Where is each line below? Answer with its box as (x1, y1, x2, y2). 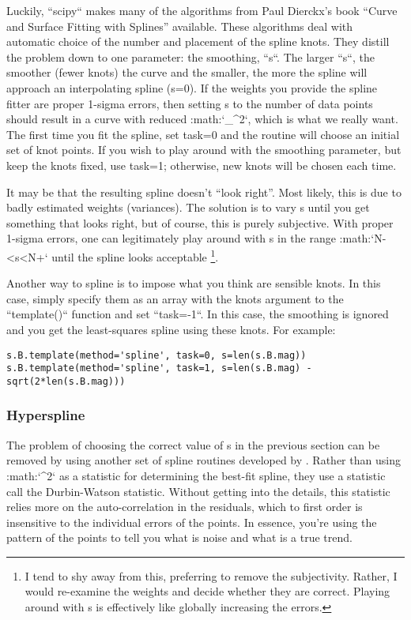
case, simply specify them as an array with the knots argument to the (6, 290, 344, 306)
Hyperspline (6, 405, 85, 425)
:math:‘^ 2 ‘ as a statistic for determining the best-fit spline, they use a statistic (6, 467, 386, 483)
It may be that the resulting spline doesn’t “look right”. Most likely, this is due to (6, 183, 402, 200)
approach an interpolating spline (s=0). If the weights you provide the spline (6, 79, 378, 96)
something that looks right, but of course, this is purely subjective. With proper (6, 214, 394, 231)
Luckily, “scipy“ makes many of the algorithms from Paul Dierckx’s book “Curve (6, 2, 398, 18)
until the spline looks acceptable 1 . (51, 246, 219, 265)
